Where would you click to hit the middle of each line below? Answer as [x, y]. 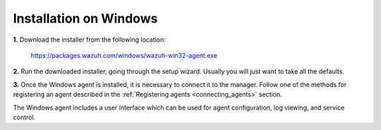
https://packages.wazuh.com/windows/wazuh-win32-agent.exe [124, 55]
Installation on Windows [85, 18]
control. [24, 117]
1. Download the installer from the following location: [89, 40]
